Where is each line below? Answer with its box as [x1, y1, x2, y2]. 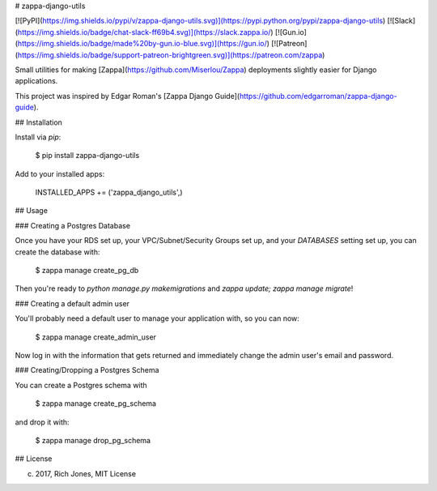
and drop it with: [15, 417, 70, 427]
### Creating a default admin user [15, 298, 129, 308]
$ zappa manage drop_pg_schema [35, 435, 151, 445]
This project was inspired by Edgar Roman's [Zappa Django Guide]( [15, 91, 240, 100]
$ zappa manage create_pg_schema [35, 399, 157, 408]
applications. [15, 76, 58, 86]
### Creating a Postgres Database [15, 220, 131, 230]
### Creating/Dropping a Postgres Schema [15, 365, 159, 375]
